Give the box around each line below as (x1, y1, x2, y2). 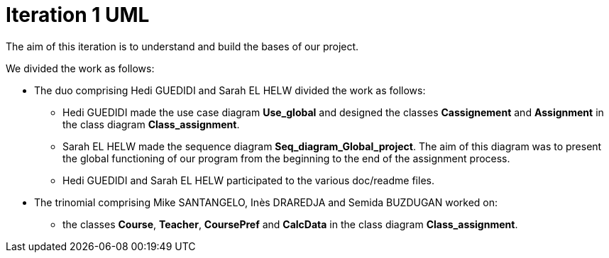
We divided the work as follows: (6, 62, 155, 74)
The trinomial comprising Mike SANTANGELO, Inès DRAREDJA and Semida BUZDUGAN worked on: (34, 196, 498, 208)
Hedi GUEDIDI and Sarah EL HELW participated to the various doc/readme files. (62, 174, 434, 186)
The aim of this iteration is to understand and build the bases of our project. (6, 40, 359, 52)
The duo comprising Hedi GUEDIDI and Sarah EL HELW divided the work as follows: (34, 84, 426, 96)
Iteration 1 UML (6, 3, 150, 27)
